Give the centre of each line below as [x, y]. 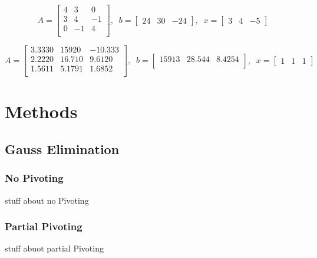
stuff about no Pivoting [47, 200]
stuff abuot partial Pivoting [54, 248]
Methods [41, 111]
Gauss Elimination [62, 149]
